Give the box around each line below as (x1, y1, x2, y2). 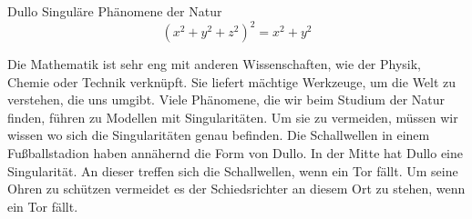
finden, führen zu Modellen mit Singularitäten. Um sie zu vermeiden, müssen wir (7, 107, 458, 126)
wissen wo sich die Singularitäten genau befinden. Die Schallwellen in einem (7, 125, 430, 144)
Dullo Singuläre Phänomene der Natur (7, 2, 222, 20)
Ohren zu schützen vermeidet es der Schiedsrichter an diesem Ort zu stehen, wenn (7, 179, 466, 198)
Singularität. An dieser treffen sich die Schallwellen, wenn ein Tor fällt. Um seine (7, 161, 458, 180)
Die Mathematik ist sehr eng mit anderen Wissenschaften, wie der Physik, (7, 55, 422, 74)
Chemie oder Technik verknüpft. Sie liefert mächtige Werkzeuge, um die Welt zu (7, 72, 457, 91)
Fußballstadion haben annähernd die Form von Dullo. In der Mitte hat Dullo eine (7, 144, 464, 163)
